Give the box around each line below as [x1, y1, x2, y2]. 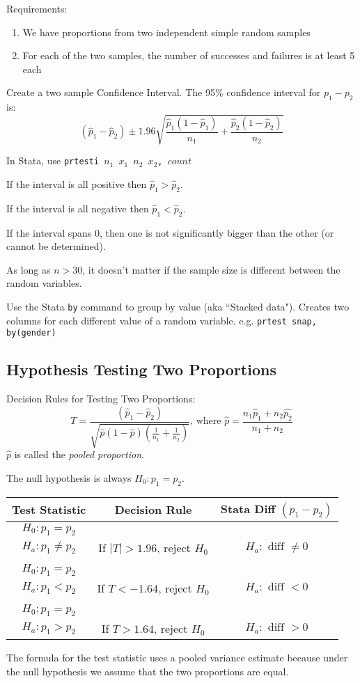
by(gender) [6, 328, 56, 338]
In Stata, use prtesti [6, 153, 100, 168]
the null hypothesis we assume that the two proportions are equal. [6, 664, 289, 678]
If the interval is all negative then [6, 201, 149, 215]
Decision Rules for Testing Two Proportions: [6, 391, 196, 406]
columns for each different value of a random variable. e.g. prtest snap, [6, 313, 317, 327]
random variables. [6, 276, 82, 290]
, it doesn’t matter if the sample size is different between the [82, 262, 341, 276]
